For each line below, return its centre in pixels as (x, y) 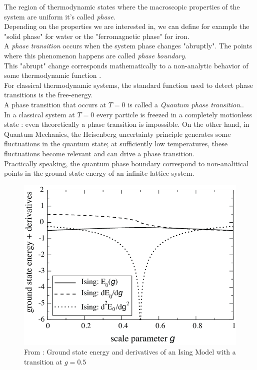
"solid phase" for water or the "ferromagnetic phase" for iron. (97, 36)
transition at (43, 361)
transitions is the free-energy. (48, 95)
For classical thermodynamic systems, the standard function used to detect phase (128, 85)
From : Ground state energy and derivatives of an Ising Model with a (130, 352)
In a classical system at (39, 114)
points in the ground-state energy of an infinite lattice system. (99, 173)
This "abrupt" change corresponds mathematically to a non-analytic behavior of (126, 65)
